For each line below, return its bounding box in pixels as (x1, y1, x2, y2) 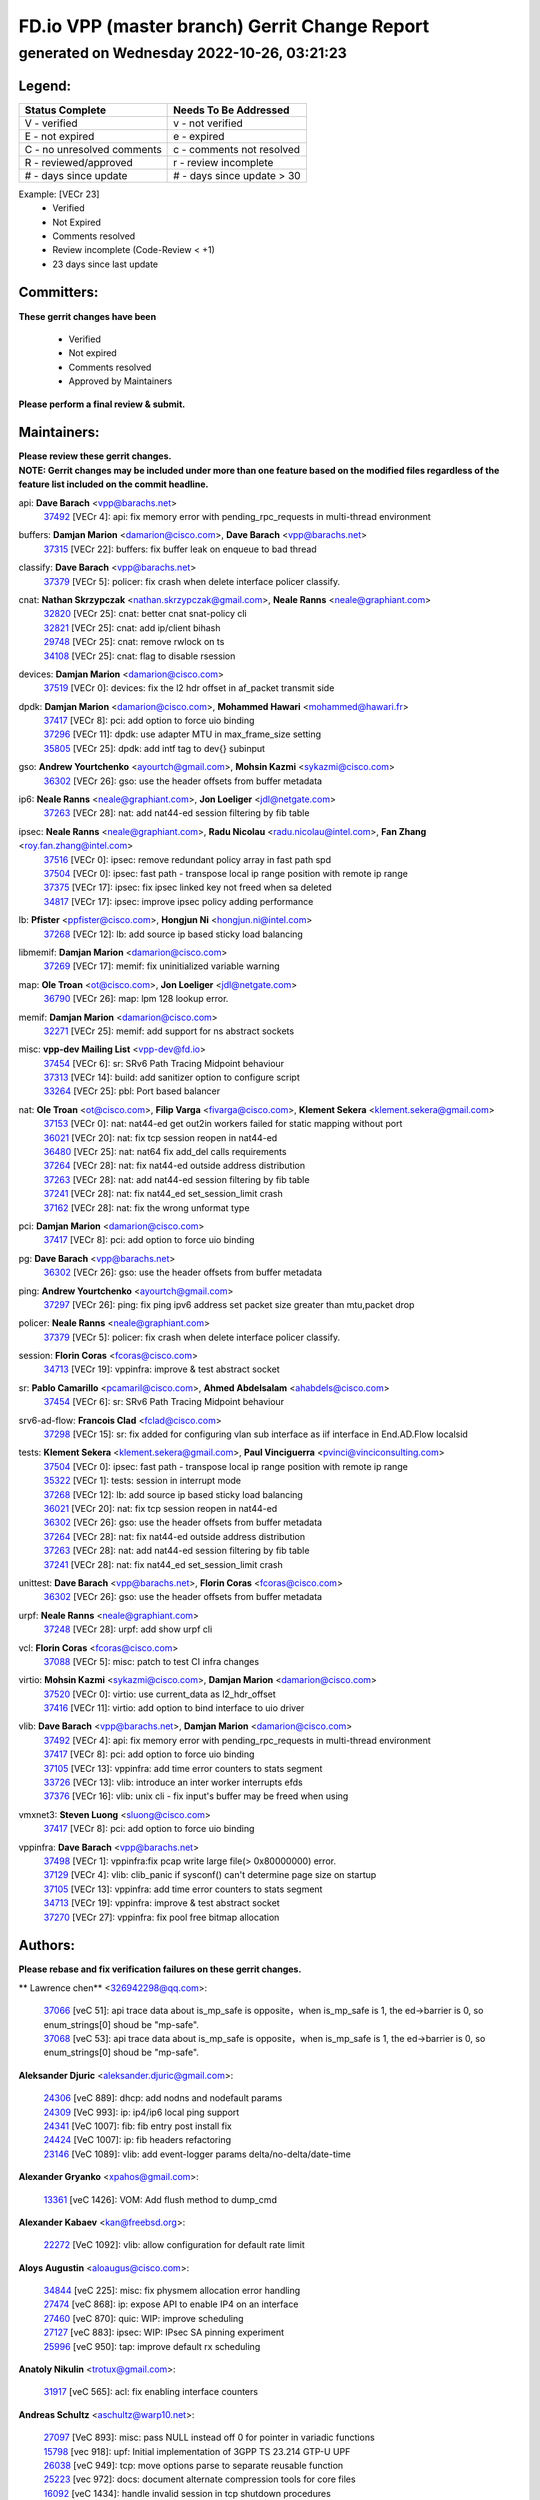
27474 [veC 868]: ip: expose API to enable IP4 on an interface (43, 2298, 299, 2310)
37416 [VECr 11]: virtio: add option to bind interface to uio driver (43, 1702, 305, 1714)
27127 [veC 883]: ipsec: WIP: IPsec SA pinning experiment (43, 2326, 285, 2339)
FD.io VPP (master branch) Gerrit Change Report (18, 15, 430, 37)
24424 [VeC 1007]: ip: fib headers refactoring (43, 2134, 232, 2146)
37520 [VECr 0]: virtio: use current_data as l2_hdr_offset (43, 1688, 277, 1700)
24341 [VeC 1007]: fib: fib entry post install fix (43, 2120, 232, 2132)
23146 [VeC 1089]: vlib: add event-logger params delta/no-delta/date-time (43, 2148, 352, 2160)
